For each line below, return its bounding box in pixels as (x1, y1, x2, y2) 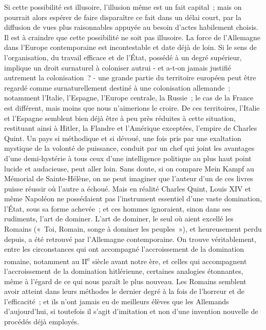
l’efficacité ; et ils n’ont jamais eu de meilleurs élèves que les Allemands (4, 296, 229, 306)
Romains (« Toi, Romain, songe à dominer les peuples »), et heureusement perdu (4, 223, 262, 234)
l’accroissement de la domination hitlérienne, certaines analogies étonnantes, (4, 266, 243, 276)
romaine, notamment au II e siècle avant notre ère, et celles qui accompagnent (4, 254, 247, 266)
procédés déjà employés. (4, 316, 80, 327)
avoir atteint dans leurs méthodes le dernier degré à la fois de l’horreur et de (4, 286, 245, 297)
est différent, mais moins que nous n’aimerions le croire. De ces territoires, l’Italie (4, 102, 260, 113)
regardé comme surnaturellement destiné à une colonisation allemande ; (4, 82, 231, 93)
